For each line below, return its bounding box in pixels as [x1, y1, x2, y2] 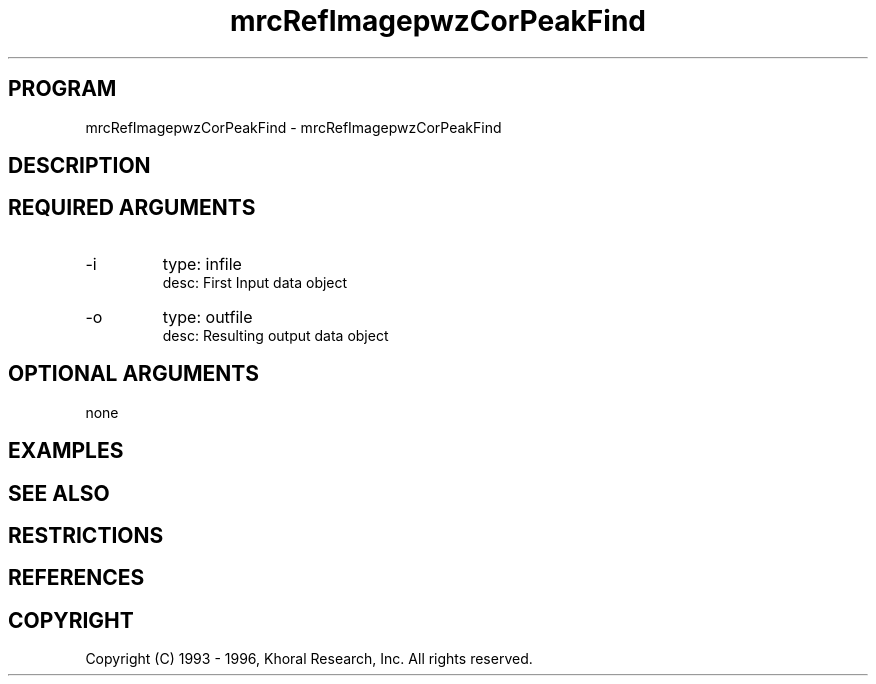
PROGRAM [8, 76, 117, 102]
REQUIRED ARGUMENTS [8, 195, 256, 221]
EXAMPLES [8, 438, 124, 464]
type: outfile [162, 306, 253, 327]
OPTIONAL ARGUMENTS [8, 361, 259, 387]
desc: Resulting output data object [162, 326, 389, 344]
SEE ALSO [8, 480, 110, 506]
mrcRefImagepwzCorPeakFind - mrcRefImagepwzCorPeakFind [85, 118, 502, 136]
